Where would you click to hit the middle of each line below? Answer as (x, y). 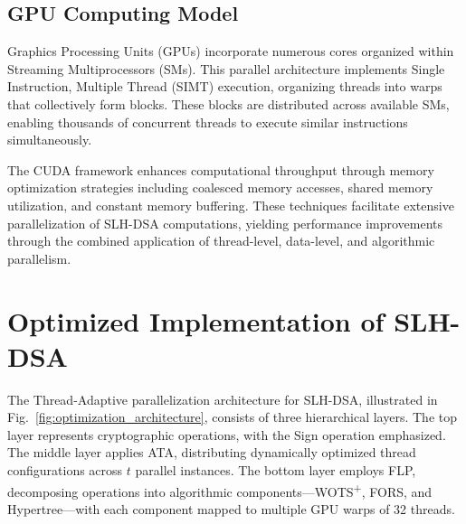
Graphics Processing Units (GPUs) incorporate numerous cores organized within (231, 51)
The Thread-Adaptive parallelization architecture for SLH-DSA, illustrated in (223, 399)
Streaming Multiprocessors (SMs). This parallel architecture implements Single (226, 68)
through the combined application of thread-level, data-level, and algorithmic (221, 241)
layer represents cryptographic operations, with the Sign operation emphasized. (227, 434)
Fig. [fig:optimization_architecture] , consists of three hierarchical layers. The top (232, 417)
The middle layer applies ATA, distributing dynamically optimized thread (212, 452)
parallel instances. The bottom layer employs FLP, (276, 470)
